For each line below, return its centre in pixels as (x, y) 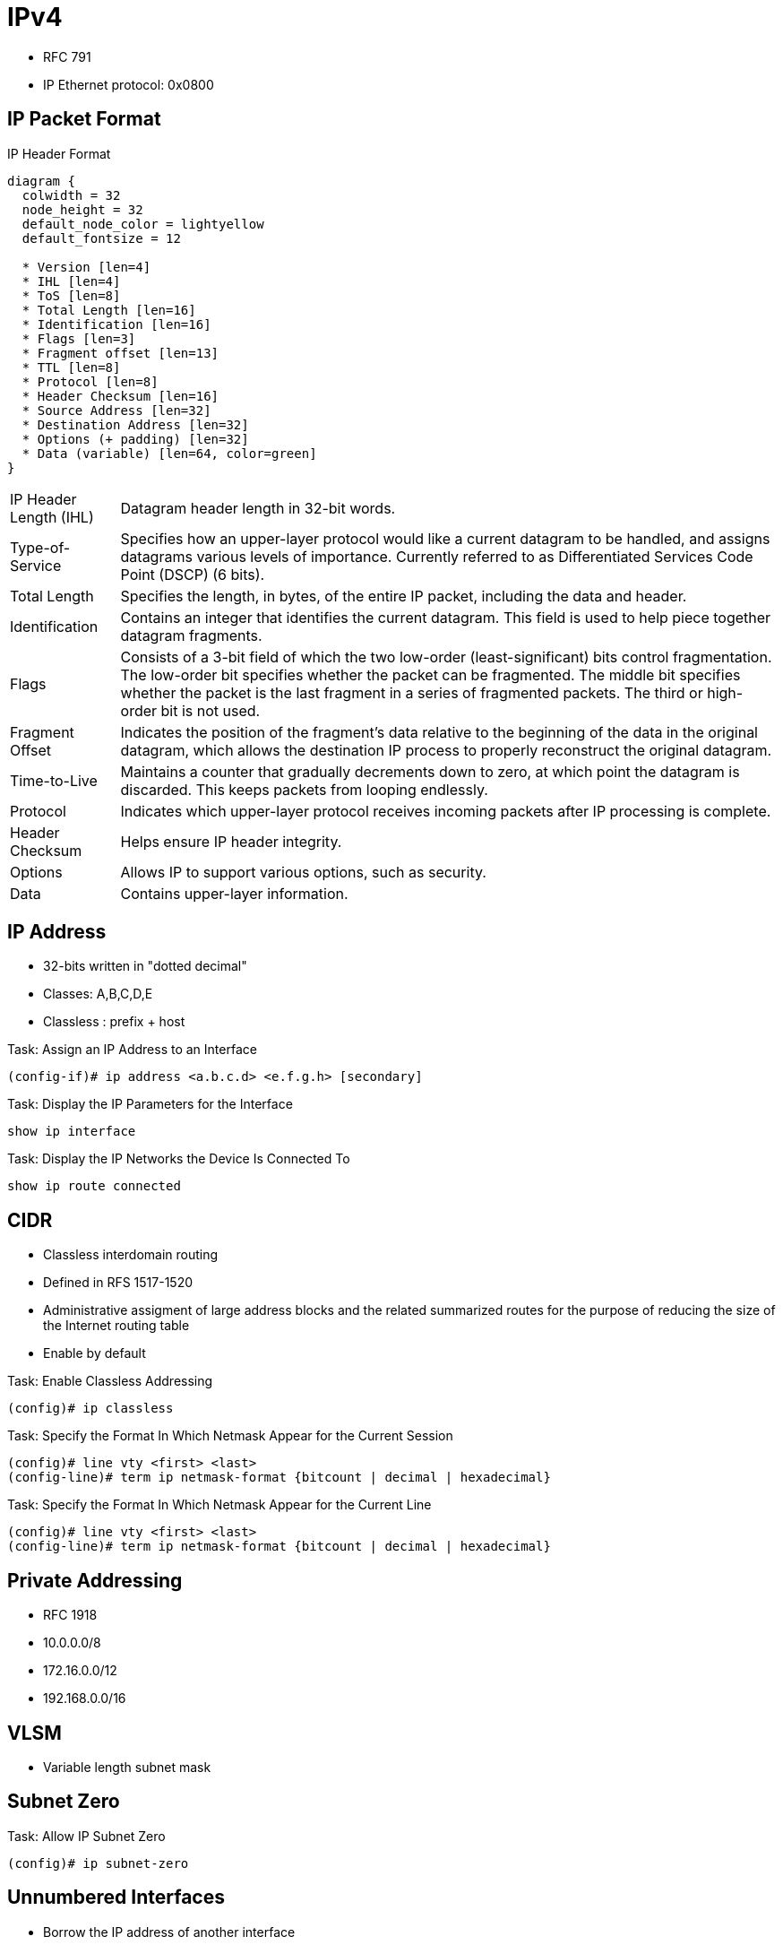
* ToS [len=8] (71, 295)
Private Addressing (95, 1580)
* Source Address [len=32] (116, 410)
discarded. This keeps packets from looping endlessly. (304, 789)
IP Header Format (59, 153)
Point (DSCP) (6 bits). (193, 574)
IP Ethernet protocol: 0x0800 (129, 84)
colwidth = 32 (71, 195)
